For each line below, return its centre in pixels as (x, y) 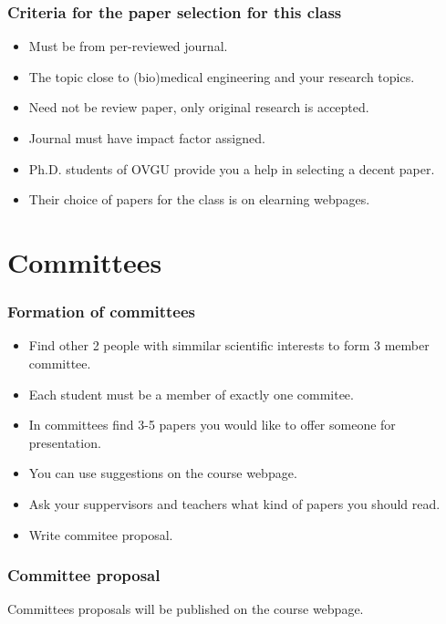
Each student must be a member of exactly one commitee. (191, 394)
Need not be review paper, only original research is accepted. (199, 107)
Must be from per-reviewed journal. (128, 46)
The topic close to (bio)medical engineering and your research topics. (222, 76)
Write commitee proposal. (101, 534)
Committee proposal (84, 575)
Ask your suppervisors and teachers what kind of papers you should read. (234, 503)
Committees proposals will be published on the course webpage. (186, 609)
